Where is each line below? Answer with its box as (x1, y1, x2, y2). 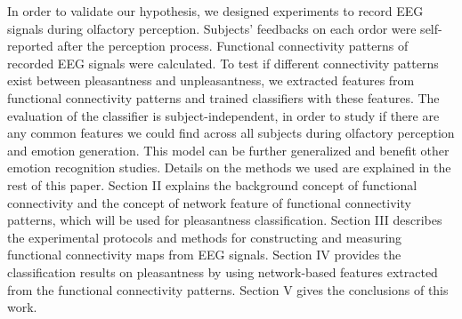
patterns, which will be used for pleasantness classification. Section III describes (7, 211, 442, 229)
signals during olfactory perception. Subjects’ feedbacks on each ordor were (7, 19, 417, 37)
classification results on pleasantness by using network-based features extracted (7, 262, 438, 281)
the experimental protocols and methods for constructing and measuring (7, 227, 402, 246)
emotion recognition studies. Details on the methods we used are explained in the (7, 158, 451, 177)
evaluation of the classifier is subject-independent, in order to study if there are (7, 106, 440, 124)
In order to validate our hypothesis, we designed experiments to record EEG (7, 2, 424, 20)
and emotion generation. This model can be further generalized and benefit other (7, 140, 450, 159)
